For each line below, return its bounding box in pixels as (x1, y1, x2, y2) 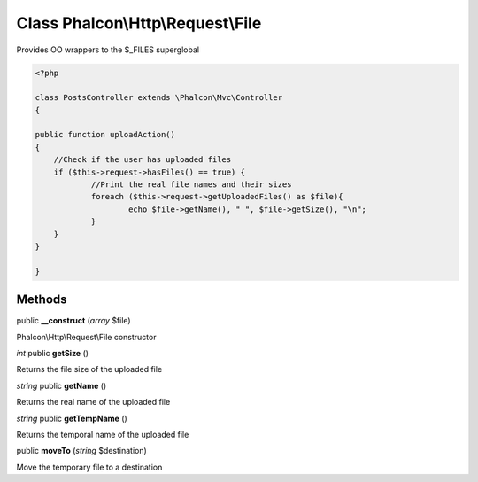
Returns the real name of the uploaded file (16, 397, 171, 408)
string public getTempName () (16, 413, 127, 424)
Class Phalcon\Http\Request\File (16, 13, 262, 33)
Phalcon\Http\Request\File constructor (16, 331, 157, 342)
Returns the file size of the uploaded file (16, 364, 163, 375)
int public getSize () (16, 348, 89, 359)
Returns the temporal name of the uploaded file (16, 430, 189, 440)
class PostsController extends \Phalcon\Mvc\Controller (35, 93, 283, 103)
